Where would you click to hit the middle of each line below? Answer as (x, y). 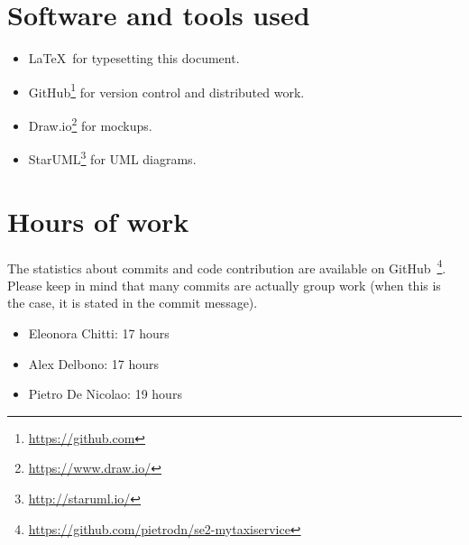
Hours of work (98, 221)
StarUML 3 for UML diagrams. (112, 157)
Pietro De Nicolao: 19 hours (105, 394)
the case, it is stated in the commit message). (133, 303)
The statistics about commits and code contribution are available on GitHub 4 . (227, 266)
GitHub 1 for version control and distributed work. (166, 90)
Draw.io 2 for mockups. (90, 124)
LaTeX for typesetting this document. (134, 58)
